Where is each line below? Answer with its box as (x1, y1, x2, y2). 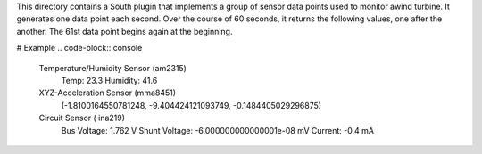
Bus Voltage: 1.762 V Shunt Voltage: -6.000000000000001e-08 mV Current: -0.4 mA (61, 125, 375, 135)
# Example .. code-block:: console (16, 43, 143, 53)
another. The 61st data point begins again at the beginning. (16, 26, 233, 36)
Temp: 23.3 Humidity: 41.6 (61, 75, 158, 85)
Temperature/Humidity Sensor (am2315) (38, 62, 187, 73)
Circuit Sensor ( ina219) (38, 112, 125, 124)
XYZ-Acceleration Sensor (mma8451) (38, 87, 177, 98)
